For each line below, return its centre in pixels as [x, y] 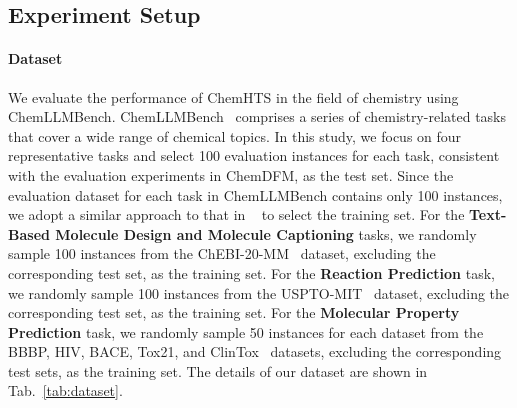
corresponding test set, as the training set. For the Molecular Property [234, 312]
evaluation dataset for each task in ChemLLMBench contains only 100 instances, [255, 194]
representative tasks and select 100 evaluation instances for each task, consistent [254, 155]
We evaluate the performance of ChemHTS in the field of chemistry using [233, 96]
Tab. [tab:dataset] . [65, 390]
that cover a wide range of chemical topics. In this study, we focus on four [235, 135]
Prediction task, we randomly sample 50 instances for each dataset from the [246, 331]
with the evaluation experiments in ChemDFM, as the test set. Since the [231, 174]
